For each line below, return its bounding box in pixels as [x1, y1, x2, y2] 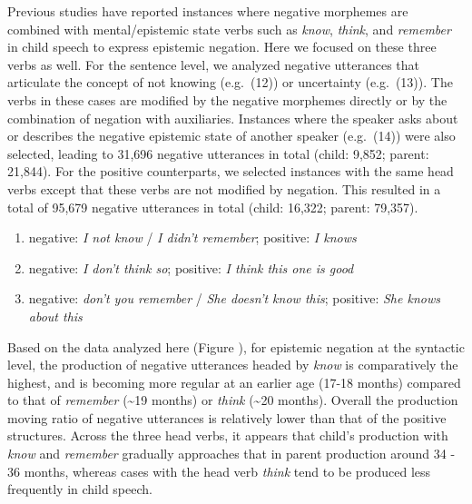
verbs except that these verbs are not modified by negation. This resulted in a [7, 179, 441, 198]
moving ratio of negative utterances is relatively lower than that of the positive [7, 408, 447, 427]
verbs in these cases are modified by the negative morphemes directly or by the [7, 90, 447, 109]
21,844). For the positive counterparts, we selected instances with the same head [7, 162, 454, 181]
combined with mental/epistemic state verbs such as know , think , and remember [7, 19, 451, 38]
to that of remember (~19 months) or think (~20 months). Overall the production [7, 390, 458, 410]
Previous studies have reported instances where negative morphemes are [7, 2, 408, 20]
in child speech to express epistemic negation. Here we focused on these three [7, 37, 437, 56]
